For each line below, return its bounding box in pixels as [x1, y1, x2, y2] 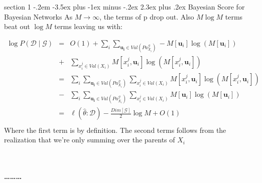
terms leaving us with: [54, 21, 122, 32]
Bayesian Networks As [4, 11, 73, 22]
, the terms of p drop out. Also [99, 11, 194, 22]
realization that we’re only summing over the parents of [4, 134, 175, 145]
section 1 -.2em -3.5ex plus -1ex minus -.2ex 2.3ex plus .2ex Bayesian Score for [4, 2, 245, 12]
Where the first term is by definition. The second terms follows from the [4, 124, 226, 135]
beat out [4, 21, 30, 32]
